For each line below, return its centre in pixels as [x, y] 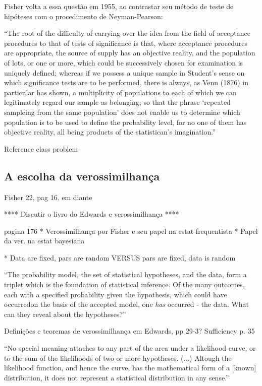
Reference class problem [41, 148]
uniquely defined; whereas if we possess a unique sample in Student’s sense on [124, 72]
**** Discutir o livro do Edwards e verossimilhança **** [92, 214]
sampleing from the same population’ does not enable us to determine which [122, 112]
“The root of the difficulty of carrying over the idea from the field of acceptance [127, 33]
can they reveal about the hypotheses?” [65, 314]
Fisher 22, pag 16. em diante [48, 197]
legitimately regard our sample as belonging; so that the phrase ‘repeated [117, 102]
